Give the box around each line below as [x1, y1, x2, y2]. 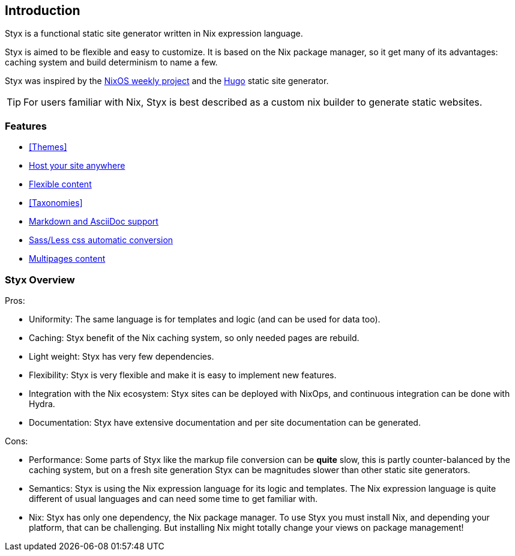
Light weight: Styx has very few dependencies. [29, 351, 214, 361]
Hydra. [29, 398, 55, 409]
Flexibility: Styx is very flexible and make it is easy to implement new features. [29, 369, 337, 380]
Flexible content [29, 179, 92, 190]
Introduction [5, 3, 80, 18]
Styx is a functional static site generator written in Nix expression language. [5, 28, 303, 39]
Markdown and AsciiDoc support [29, 216, 158, 227]
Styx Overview [5, 273, 75, 286]
